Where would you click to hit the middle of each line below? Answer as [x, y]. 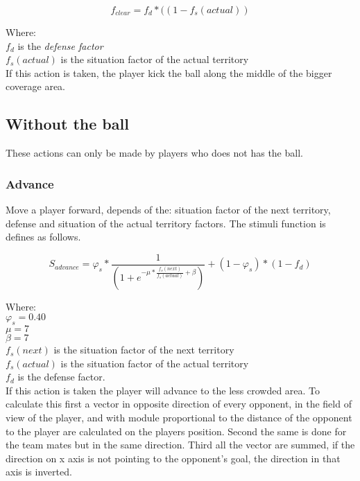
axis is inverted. [39, 472]
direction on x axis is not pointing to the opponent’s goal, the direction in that [173, 458]
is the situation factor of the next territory [144, 350]
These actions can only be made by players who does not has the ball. [154, 153]
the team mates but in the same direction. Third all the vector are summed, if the [180, 445]
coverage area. [36, 86]
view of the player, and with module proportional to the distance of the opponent [179, 418]
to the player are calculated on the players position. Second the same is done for [176, 431]
